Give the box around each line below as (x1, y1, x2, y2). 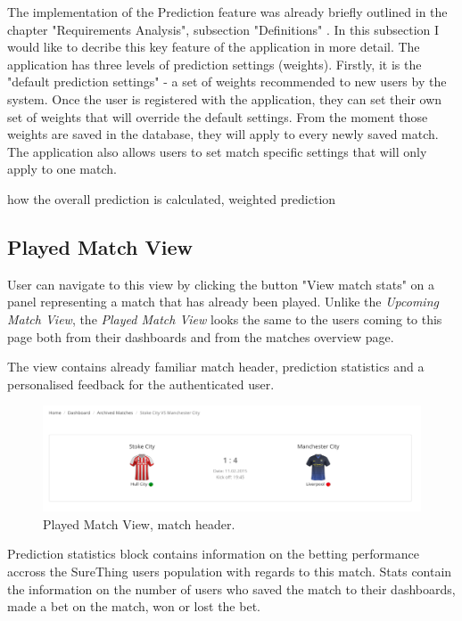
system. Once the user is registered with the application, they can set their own (7, 89, 442, 108)
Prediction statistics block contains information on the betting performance (7, 544, 419, 563)
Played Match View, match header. (43, 514, 235, 533)
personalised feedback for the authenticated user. (7, 374, 275, 393)
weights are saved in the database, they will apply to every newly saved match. (7, 125, 439, 143)
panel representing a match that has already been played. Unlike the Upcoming (7, 292, 439, 311)
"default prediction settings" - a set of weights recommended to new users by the (7, 72, 447, 91)
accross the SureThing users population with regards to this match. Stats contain (7, 561, 452, 580)
